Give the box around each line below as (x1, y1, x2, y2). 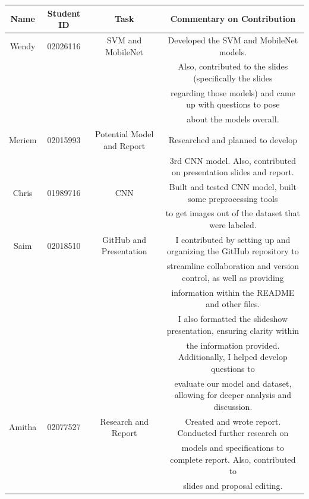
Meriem (9, 133, 37, 146)
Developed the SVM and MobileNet (168, 33, 298, 46)
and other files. (206, 298, 260, 310)
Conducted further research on (177, 427, 289, 439)
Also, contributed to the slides (178, 60, 288, 72)
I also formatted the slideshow (178, 312, 288, 325)
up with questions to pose (186, 98, 280, 110)
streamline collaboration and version (166, 260, 299, 272)
